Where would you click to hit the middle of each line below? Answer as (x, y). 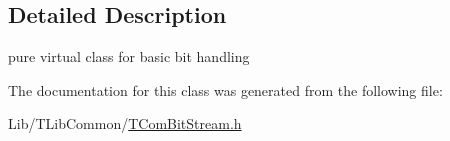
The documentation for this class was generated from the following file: (225, 89)
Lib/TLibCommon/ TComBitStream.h (125, 123)
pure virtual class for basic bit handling (129, 56)
